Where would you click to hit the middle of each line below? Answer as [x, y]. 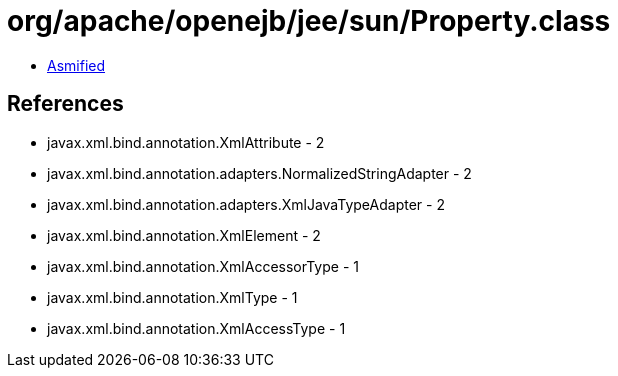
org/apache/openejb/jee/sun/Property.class [309, 21]
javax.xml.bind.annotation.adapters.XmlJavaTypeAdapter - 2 [246, 204]
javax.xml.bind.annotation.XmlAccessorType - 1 [203, 266]
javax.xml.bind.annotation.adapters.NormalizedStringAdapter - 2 [259, 173]
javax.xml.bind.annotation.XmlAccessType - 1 [196, 328]
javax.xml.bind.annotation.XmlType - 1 [172, 297]
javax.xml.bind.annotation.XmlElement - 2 [184, 235]
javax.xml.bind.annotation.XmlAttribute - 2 [186, 142]
